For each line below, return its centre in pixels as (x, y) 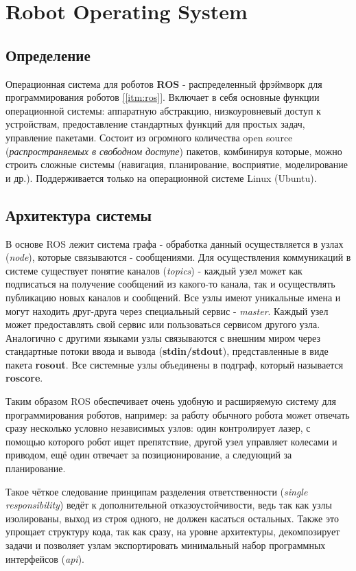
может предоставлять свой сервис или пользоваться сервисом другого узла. (163, 324)
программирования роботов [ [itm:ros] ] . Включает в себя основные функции (163, 97)
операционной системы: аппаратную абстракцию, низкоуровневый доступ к (163, 110)
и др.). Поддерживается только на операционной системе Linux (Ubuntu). (161, 177)
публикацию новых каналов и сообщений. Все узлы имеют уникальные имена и (173, 297)
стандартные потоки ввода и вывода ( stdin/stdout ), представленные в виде (167, 351)
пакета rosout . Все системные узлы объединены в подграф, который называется (175, 364)
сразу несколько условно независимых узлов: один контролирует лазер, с (158, 428)
